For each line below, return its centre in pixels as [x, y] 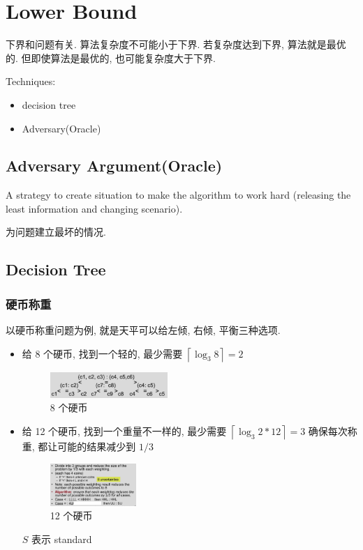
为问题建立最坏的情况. [56, 232]
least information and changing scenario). [94, 208]
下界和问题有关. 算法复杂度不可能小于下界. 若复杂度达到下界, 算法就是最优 [176, 44]
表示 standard [62, 539]
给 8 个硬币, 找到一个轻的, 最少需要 [102, 353]
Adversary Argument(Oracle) [114, 166]
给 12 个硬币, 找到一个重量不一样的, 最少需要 [124, 431]
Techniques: [31, 81]
